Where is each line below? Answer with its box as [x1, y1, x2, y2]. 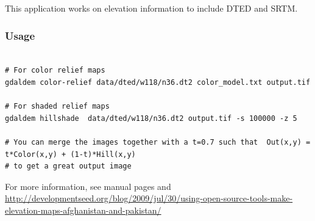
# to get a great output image [5, 162, 132, 171]
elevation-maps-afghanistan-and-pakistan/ [5, 203, 161, 216]
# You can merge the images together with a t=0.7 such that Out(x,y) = [5, 137, 311, 147]
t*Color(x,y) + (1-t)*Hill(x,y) [5, 150, 136, 159]
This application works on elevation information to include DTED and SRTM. [5, 2, 298, 14]
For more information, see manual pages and [5, 179, 171, 192]
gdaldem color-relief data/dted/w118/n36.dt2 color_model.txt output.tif [5, 78, 311, 87]
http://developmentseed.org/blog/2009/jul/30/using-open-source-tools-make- [5, 192, 293, 205]
